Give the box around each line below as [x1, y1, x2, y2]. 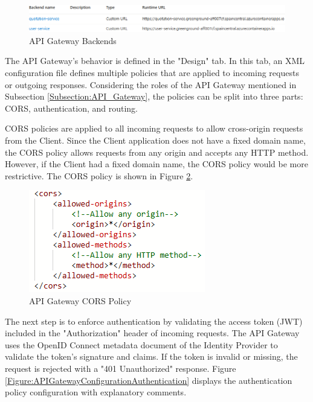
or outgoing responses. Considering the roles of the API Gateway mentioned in [5, 78, 297, 91]
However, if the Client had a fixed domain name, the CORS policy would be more [5, 158, 308, 170]
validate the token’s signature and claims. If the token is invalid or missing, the [5, 350, 298, 363]
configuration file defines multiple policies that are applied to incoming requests [5, 66, 299, 79]
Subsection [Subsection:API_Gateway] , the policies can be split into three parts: [5, 90, 303, 103]
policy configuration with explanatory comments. [5, 386, 187, 398]
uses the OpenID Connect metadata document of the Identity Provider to [5, 338, 278, 351]
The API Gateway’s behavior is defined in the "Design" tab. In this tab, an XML [5, 54, 305, 67]
